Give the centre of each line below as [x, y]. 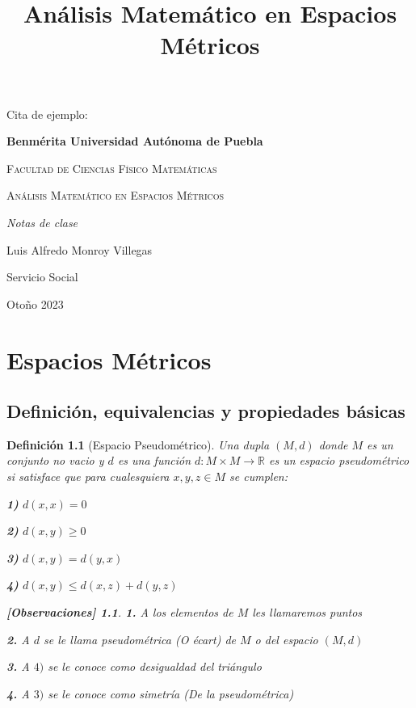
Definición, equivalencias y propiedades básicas [206, 411]
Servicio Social [42, 277]
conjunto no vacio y [55, 460]
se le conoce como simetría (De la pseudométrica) [171, 693]
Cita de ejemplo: [47, 114]
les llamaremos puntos [307, 612]
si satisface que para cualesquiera [88, 476]
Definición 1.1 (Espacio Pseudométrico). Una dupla [138, 444]
